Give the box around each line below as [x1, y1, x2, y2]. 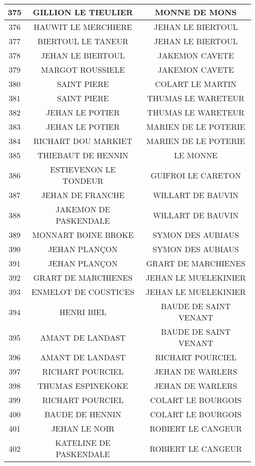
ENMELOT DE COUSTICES [31, 286, 134, 297]
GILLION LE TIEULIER [32, 6, 133, 18]
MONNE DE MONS [154, 6, 237, 18]
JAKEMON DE [55, 204, 110, 215]
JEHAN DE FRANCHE [41, 189, 125, 201]
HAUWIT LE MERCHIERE [33, 21, 132, 32]
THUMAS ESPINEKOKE [38, 380, 128, 391]
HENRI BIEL [59, 306, 106, 318]
